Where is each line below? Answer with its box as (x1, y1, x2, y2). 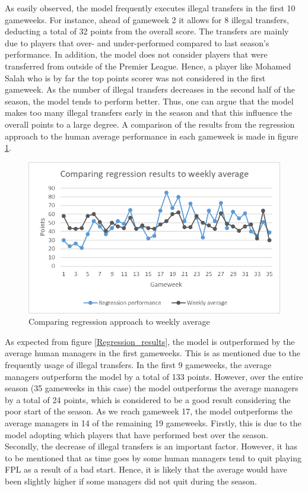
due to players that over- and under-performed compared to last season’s (5, 36, 269, 49)
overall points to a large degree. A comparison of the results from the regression (5, 118, 295, 130)
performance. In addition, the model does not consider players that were (5, 48, 268, 61)
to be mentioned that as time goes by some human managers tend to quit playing (5, 451, 302, 464)
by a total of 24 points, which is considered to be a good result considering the (5, 393, 291, 406)
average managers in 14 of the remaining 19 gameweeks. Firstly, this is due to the (5, 416, 301, 429)
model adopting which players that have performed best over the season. (5, 428, 268, 441)
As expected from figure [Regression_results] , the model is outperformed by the (5, 335, 295, 347)
